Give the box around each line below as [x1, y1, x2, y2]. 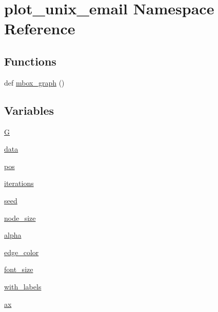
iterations [4, 178, 34, 189]
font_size [4, 264, 33, 275]
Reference [4, 18, 75, 39]
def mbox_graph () [4, 77, 65, 88]
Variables [4, 102, 54, 118]
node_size [4, 212, 36, 223]
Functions [4, 53, 56, 69]
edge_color [4, 246, 39, 257]
